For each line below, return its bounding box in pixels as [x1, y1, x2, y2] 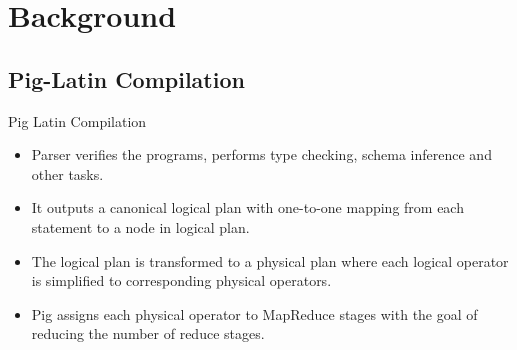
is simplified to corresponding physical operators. [31, 270, 332, 291]
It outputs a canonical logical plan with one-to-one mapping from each [31, 197, 464, 218]
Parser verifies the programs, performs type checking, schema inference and [31, 144, 492, 165]
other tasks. [31, 163, 104, 184]
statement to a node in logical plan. [31, 216, 250, 237]
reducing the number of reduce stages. [31, 323, 265, 344]
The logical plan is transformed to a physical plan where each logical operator [31, 250, 509, 271]
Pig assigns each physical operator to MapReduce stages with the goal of [31, 303, 478, 324]
